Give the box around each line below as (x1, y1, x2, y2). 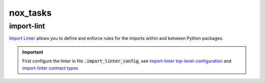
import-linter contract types (22, 65, 79, 71)
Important (22, 49, 44, 55)
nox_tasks (9, 7, 52, 18)
